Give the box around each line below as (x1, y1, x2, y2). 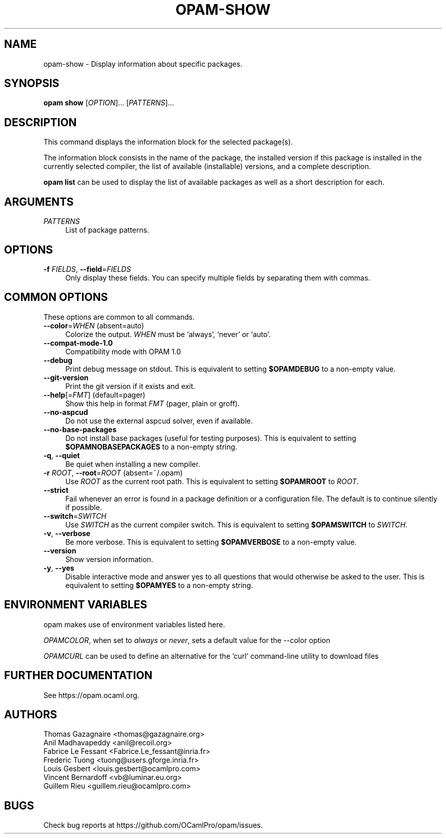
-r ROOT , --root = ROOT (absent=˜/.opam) (43, 468, 183, 477)
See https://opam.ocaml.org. (43, 690, 140, 700)
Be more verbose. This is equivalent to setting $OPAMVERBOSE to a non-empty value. (65, 537, 357, 546)
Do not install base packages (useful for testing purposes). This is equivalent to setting (65, 433, 356, 442)
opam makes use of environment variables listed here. (43, 620, 225, 629)
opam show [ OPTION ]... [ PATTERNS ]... (43, 98, 174, 107)
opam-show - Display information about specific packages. (43, 59, 242, 68)
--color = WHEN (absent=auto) (43, 321, 144, 330)
